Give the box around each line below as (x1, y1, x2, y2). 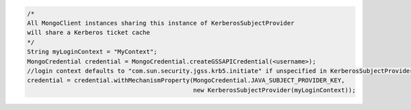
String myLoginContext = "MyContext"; (27, 48, 158, 56)
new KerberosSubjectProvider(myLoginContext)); (192, 86, 356, 94)
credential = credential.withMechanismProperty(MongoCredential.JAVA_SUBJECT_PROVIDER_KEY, (27, 77, 345, 85)
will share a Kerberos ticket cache (27, 29, 151, 37)
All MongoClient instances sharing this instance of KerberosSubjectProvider (27, 19, 295, 27)
